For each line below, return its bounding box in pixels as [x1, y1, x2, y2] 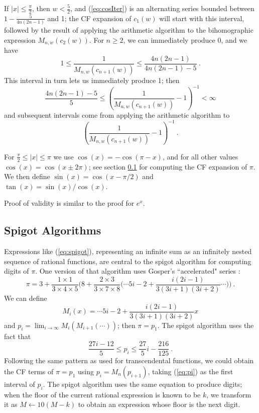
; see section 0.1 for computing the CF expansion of [88, 161, 247, 172]
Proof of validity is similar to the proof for [4, 198, 135, 208]
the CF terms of [4, 366, 54, 376]
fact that [4, 331, 31, 341]
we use [53, 151, 74, 161]
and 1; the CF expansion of [47, 13, 132, 23]
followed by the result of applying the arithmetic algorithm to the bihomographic [4, 25, 253, 35]
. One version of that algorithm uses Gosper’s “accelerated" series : [35, 266, 240, 276]
